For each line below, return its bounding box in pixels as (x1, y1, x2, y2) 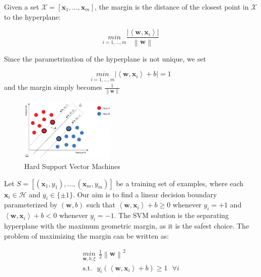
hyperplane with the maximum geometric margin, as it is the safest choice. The (4, 220, 249, 231)
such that (86, 199, 115, 210)
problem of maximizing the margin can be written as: (4, 230, 169, 241)
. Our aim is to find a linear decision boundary (73, 189, 217, 199)
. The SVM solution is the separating (114, 210, 229, 220)
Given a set (4, 2, 39, 12)
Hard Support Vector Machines (24, 161, 120, 171)
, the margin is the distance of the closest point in (94, 2, 249, 12)
